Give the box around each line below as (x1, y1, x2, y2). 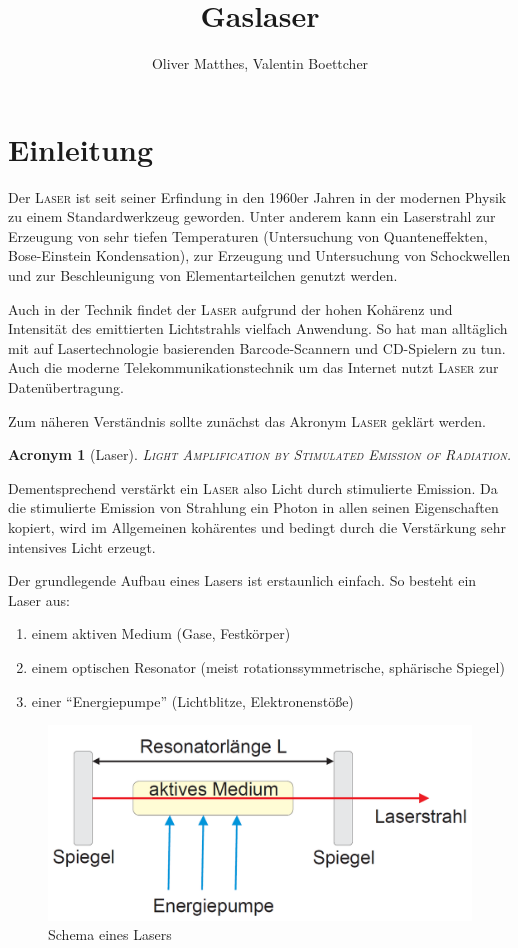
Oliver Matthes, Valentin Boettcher (151, 53, 369, 74)
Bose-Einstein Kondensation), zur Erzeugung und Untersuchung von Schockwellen (8, 245, 511, 266)
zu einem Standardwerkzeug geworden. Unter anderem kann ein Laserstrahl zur (8, 206, 496, 227)
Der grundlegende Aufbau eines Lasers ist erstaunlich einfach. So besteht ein (8, 570, 477, 591)
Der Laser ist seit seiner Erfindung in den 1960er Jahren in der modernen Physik (8, 186, 507, 207)
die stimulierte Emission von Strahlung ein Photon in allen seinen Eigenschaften (8, 497, 499, 518)
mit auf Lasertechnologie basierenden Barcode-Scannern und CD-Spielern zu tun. (8, 337, 506, 358)
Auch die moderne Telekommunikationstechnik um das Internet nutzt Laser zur (8, 357, 499, 378)
